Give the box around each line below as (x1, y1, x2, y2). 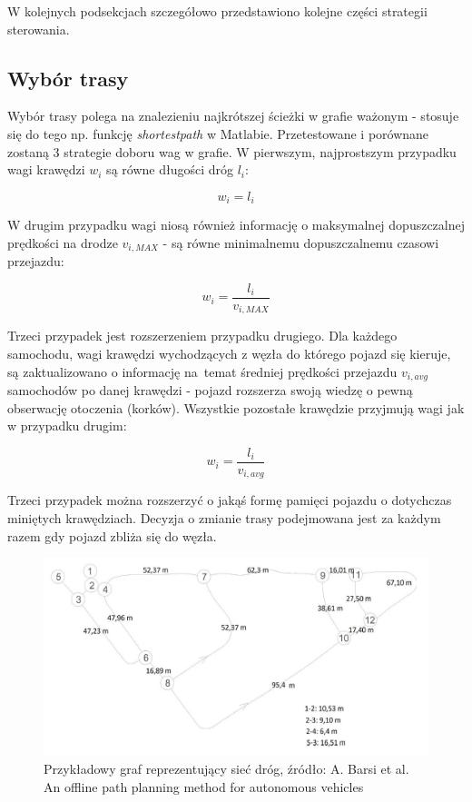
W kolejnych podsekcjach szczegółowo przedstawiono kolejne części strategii (7, 2, 428, 20)
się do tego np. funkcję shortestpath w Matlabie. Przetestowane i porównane (7, 124, 429, 143)
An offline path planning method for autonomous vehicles (44, 777, 364, 796)
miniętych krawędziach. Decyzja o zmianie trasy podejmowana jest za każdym (7, 508, 441, 527)
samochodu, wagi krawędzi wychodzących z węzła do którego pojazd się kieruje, (7, 343, 451, 362)
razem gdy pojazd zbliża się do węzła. (7, 526, 217, 545)
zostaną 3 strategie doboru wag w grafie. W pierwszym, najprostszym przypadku (7, 142, 457, 161)
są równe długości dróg (106, 160, 233, 179)
